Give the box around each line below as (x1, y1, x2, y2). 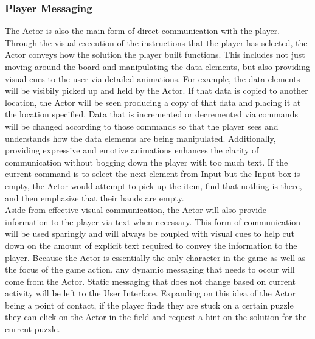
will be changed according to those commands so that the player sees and (5, 119, 279, 132)
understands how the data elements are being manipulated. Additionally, (5, 131, 276, 144)
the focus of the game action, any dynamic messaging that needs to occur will (5, 263, 295, 276)
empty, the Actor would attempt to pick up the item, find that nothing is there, (5, 179, 302, 192)
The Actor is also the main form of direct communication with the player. (5, 24, 280, 37)
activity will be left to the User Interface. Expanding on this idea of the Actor (5, 287, 296, 299)
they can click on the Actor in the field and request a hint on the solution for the (5, 310, 307, 323)
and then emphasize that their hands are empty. (5, 191, 184, 204)
